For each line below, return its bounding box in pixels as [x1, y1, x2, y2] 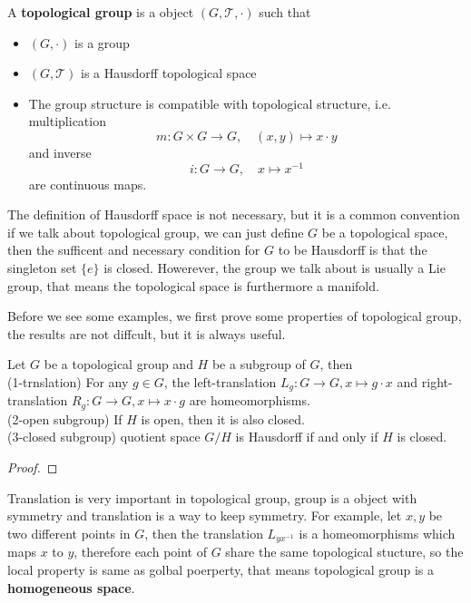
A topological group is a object [7, 3, 194, 21]
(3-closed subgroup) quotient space [7, 427, 201, 446]
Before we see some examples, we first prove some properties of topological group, [7, 306, 462, 326]
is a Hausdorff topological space [81, 63, 257, 83]
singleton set [7, 258, 77, 277]
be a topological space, [321, 222, 448, 241]
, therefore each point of [74, 542, 207, 561]
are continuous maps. [28, 174, 147, 193]
